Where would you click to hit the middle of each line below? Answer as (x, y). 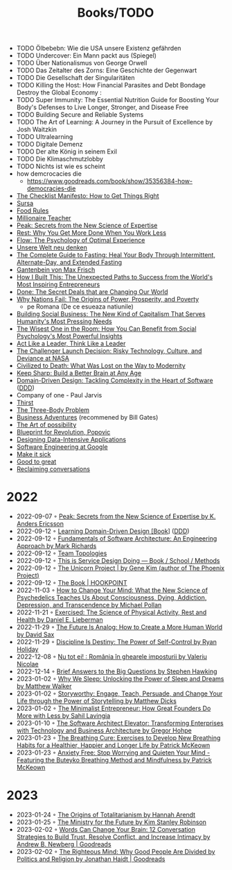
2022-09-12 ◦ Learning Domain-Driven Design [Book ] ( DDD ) (103, 531)
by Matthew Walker (44, 687)
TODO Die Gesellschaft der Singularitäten (76, 78)
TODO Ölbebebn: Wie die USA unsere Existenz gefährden (99, 48)
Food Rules (33, 211)
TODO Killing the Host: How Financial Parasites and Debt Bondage (111, 85)
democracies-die (51, 188)
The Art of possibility (46, 425)
